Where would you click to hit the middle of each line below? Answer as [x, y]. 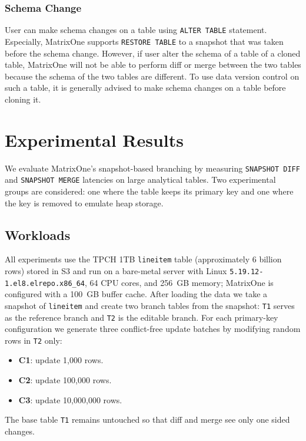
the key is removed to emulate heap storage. [84, 203]
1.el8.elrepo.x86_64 [45, 283]
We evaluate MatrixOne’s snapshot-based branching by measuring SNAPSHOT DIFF [152, 168]
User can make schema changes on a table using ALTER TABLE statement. [136, 30]
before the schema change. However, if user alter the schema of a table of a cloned [153, 53]
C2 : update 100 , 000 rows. [65, 380]
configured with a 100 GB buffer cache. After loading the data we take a [136, 294]
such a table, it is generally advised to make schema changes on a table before [145, 88]
